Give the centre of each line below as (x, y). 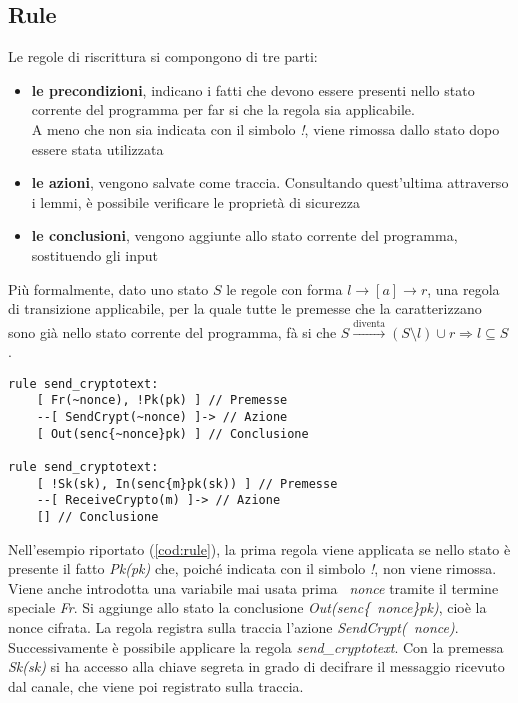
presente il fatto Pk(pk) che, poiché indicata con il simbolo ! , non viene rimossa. (252, 568)
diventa (369, 323)
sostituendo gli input (94, 254)
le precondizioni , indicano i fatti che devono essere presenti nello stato (253, 89)
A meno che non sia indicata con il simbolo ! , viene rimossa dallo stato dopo (265, 128)
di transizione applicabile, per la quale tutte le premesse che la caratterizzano (245, 308)
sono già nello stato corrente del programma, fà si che (172, 331)
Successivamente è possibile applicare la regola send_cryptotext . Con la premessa (256, 646)
